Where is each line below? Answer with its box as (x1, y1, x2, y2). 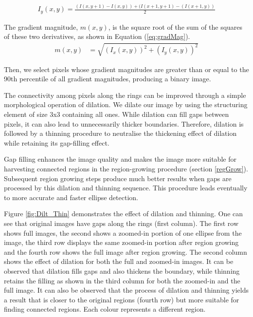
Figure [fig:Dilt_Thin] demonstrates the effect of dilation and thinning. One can (4, 208, 243, 219)
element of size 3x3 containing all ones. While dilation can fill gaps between (4, 109, 229, 119)
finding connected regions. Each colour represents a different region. (4, 304, 206, 314)
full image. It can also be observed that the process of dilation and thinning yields (4, 285, 249, 295)
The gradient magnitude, (4, 21, 78, 32)
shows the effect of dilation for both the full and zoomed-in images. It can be (4, 256, 234, 266)
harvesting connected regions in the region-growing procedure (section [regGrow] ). (4, 163, 248, 173)
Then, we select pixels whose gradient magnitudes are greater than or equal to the (4, 64, 249, 74)
